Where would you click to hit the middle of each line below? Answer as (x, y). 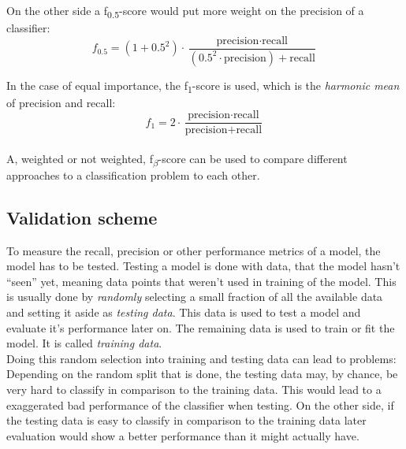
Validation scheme (82, 217)
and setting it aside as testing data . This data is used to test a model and (184, 312)
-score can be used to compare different (253, 158)
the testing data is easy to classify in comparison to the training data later (186, 420)
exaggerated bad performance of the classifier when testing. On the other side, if (200, 404)
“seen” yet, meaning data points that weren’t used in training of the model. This (201, 281)
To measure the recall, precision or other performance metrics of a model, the (194, 250)
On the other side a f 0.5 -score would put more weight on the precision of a (185, 11)
